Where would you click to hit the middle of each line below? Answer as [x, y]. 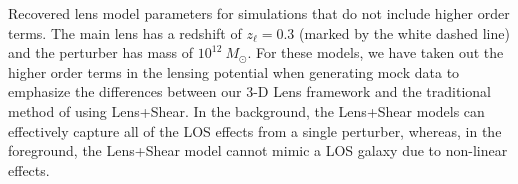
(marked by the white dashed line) [404, 32]
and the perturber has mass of [101, 52]
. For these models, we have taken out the [375, 52]
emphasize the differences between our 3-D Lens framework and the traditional [249, 91]
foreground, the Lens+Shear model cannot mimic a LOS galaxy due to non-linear [258, 150]
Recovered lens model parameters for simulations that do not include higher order [259, 13]
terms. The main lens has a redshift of [125, 32]
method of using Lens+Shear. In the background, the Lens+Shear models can [246, 110]
